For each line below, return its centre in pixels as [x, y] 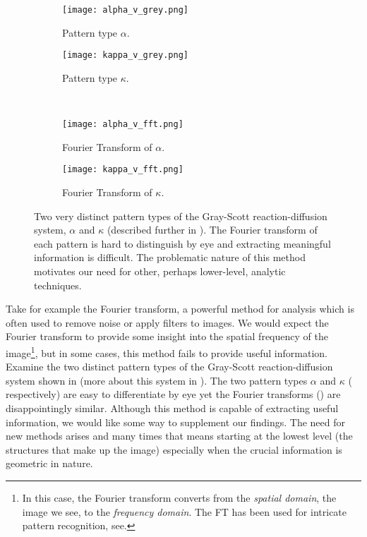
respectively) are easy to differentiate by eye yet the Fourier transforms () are [173, 394]
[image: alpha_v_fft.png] [123, 125]
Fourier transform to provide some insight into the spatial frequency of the [167, 336]
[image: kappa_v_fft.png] [123, 170]
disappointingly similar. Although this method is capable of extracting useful [172, 408]
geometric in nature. [49, 463]
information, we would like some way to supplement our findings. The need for [176, 422]
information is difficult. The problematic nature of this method [170, 257]
